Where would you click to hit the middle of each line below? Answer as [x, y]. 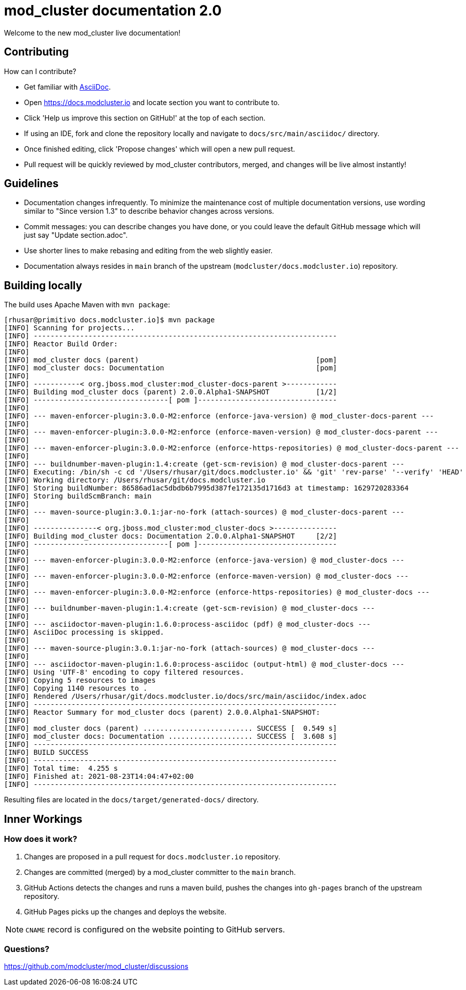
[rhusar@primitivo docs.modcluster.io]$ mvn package [109, 320]
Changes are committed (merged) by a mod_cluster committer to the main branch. [160, 872]
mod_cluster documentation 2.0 [113, 11]
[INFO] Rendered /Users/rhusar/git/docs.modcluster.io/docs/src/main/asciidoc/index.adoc [185, 696]
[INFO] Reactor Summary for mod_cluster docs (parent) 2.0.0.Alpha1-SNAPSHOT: [162, 712]
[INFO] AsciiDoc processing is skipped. [84, 632]
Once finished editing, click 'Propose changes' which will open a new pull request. [160, 149]
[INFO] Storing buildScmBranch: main [78, 496]
